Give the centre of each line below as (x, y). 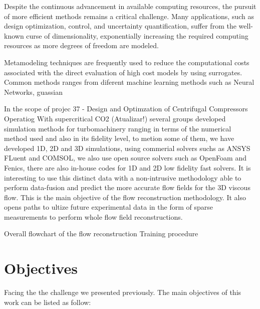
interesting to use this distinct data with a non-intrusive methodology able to (123, 177)
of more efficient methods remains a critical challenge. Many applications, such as (129, 16)
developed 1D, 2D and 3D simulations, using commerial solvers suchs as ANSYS (127, 148)
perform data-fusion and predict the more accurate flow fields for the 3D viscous (127, 187)
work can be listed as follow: (48, 302)
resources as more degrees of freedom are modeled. (81, 45)
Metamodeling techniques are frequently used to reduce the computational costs (127, 62)
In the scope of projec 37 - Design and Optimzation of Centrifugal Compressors (126, 109)
